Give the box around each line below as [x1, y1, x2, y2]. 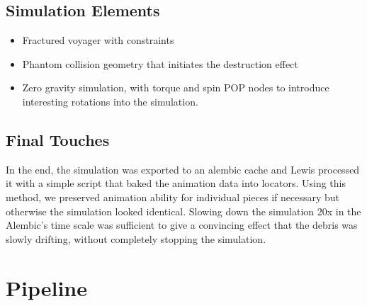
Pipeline [6, 273, 87, 302]
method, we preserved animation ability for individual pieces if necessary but [6, 189, 340, 204]
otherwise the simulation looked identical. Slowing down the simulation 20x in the [6, 203, 361, 218]
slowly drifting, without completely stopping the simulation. [6, 231, 266, 246]
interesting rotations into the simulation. [22, 93, 198, 108]
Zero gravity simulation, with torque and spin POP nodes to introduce [22, 80, 329, 95]
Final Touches [6, 128, 110, 150]
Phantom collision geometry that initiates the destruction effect [22, 56, 298, 71]
